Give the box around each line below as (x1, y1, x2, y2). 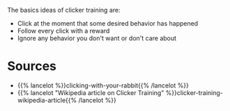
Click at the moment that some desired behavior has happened (17, 19, 199, 27)
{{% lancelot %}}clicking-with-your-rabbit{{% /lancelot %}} (17, 81, 190, 89)
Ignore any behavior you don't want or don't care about (17, 34, 176, 42)
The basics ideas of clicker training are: (7, 6, 121, 14)
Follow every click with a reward (17, 27, 110, 35)
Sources (7, 58, 57, 74)
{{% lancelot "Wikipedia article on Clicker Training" (17, 88, 164, 96)
